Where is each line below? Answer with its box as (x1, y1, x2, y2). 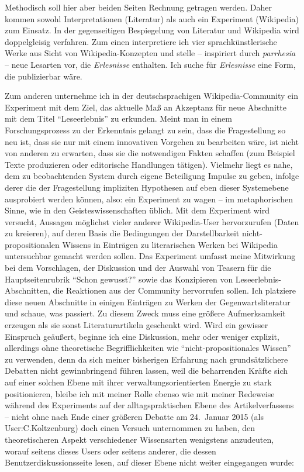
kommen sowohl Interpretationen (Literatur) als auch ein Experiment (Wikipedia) (5, 12, 299, 25)
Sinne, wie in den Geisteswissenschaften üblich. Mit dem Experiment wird (5, 204, 270, 216)
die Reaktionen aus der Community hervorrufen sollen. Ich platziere (53, 284, 296, 297)
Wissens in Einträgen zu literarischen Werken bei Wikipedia (62, 238, 278, 250)
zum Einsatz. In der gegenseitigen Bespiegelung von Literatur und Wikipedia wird (5, 24, 299, 36)
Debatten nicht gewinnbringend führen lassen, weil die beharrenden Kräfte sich (5, 364, 288, 377)
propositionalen (5, 238, 60, 250)
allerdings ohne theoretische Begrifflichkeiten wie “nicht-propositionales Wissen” (5, 342, 291, 354)
